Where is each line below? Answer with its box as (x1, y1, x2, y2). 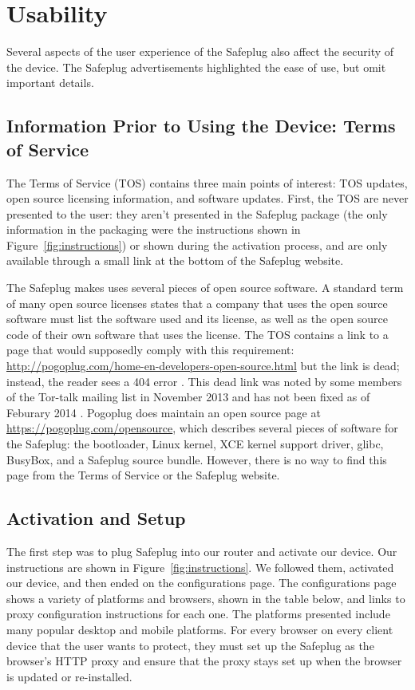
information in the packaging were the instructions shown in (6, 221, 301, 238)
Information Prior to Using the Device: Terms (6, 113, 396, 138)
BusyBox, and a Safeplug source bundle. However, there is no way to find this (6, 451, 387, 467)
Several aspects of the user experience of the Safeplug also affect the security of (6, 43, 394, 60)
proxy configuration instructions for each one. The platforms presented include (6, 605, 390, 622)
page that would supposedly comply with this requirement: (6, 341, 294, 358)
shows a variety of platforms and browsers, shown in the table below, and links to (6, 589, 405, 606)
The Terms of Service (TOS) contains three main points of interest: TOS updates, (6, 174, 408, 191)
